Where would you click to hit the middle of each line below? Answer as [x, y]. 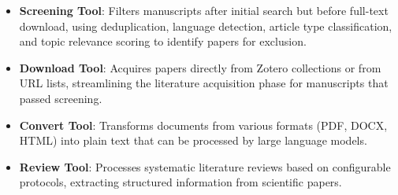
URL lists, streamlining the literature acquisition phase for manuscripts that [204, 83]
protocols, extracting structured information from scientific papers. [180, 182]
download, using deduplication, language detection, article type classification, [206, 26]
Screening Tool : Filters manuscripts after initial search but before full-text [204, 10]
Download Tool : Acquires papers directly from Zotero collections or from [200, 67]
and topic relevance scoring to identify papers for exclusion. [163, 41]
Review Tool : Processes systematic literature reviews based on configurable [205, 166]
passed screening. [61, 98]
